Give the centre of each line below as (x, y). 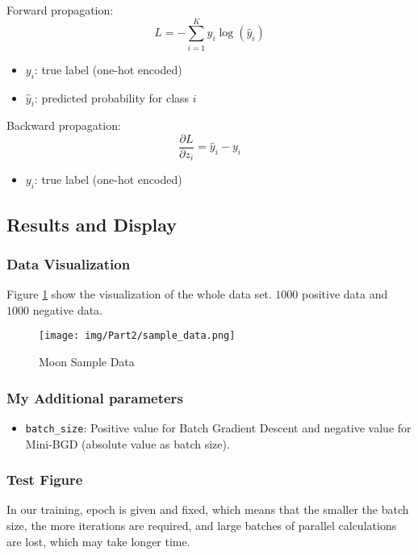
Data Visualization (69, 263)
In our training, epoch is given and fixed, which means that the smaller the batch (208, 509)
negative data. (67, 309)
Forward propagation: (60, 10)
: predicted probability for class (112, 97)
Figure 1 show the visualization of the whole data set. (139, 294)
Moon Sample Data (87, 362)
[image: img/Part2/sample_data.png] (137, 336)
